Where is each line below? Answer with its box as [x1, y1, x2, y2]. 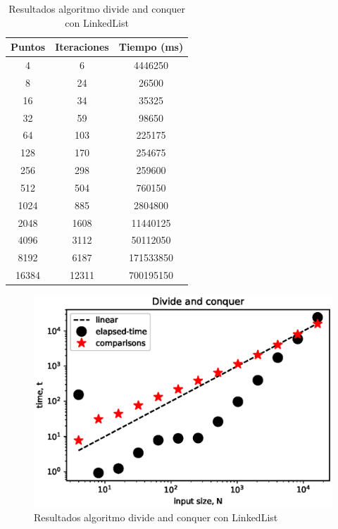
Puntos [11, 39, 46, 54]
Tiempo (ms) [118, 39, 184, 54]
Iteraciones [55, 39, 109, 54]
